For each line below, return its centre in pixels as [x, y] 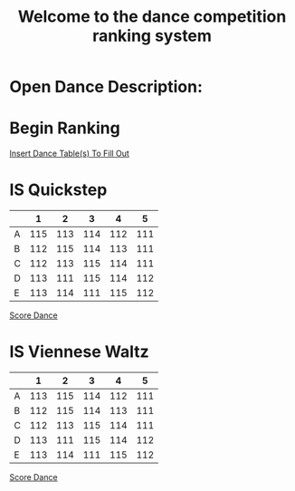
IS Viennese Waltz [79, 352]
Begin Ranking [65, 128]
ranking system [152, 36]
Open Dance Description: [106, 87]
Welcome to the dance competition [152, 17]
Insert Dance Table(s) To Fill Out [69, 154]
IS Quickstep [58, 190]
